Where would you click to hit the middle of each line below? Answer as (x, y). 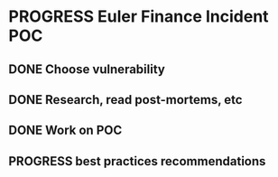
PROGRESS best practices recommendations (137, 161)
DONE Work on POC (65, 130)
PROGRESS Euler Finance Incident (139, 17)
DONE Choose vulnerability (87, 69)
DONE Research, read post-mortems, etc (125, 100)
